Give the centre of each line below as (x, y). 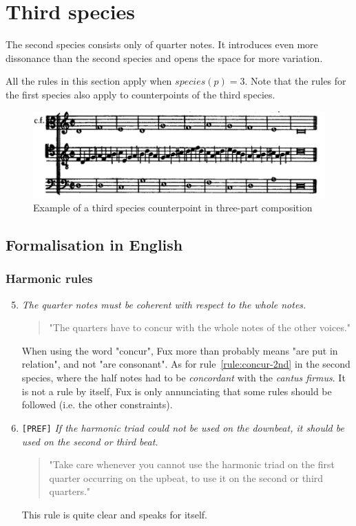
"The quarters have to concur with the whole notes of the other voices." (200, 327)
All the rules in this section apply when (89, 81)
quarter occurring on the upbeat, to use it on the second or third (186, 477)
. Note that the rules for (295, 81)
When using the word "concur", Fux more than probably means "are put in (180, 350)
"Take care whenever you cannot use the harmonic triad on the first (192, 464)
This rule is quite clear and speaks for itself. (115, 514)
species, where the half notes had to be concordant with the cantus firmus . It (184, 378)
